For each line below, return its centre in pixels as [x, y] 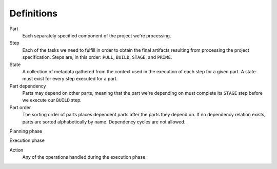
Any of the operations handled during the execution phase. [85, 157]
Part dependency [28, 86]
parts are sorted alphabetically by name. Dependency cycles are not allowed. [104, 122]
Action [16, 150]
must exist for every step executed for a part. [70, 79]
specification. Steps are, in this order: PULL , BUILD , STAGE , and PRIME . [97, 57]
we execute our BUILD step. [52, 100]
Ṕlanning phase [26, 131]
